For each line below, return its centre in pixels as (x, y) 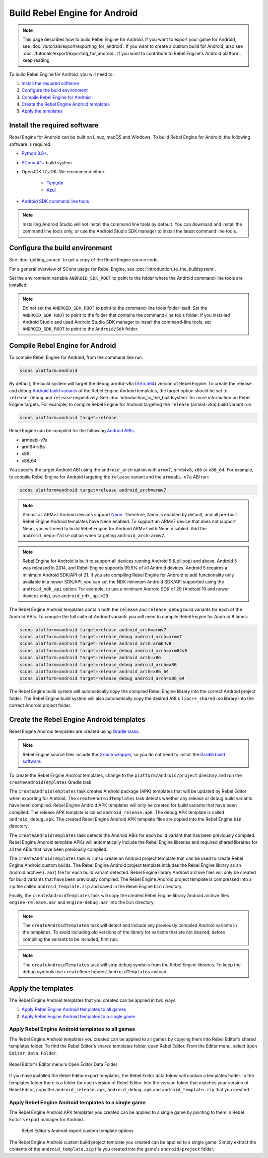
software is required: (30, 144)
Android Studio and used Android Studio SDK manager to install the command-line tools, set (117, 322)
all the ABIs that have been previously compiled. (58, 849)
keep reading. (37, 60)
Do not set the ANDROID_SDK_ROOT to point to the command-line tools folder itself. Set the (115, 308)
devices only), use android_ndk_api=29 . (66, 595)
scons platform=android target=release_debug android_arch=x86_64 (102, 679)
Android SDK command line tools (55, 201)
